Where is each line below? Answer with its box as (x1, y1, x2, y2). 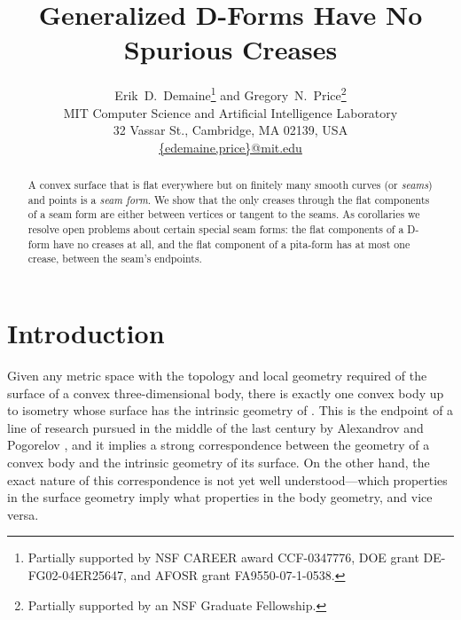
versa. (7, 505, 39, 523)
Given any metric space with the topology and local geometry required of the (7, 366, 427, 385)
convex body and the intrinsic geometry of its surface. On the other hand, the (7, 452, 430, 471)
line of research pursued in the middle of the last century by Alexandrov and (7, 418, 424, 436)
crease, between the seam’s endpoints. (27, 251, 202, 266)
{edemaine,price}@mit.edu (159, 137, 302, 156)
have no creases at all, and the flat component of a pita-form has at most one (52, 236, 410, 251)
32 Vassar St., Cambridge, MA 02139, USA (113, 121, 348, 139)
